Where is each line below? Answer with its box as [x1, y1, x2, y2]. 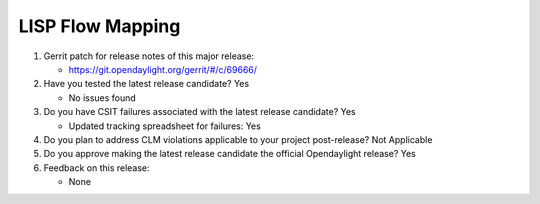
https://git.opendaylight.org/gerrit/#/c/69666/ [68, 63, 258, 75]
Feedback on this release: [43, 161, 150, 174]
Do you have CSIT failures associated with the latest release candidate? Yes [43, 106, 356, 118]
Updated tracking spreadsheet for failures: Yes [68, 120, 262, 132]
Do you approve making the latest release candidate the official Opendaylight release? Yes [43, 148, 417, 160]
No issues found [68, 91, 137, 104]
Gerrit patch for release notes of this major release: [43, 50, 255, 62]
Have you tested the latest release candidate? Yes [43, 78, 250, 90]
